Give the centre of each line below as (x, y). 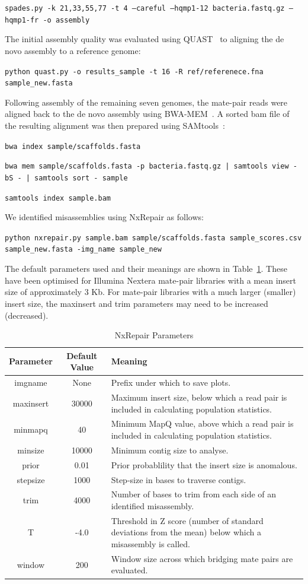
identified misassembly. (153, 505)
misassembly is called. (150, 544)
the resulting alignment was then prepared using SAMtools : (115, 125)
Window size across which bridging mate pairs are (202, 558)
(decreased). (27, 315)
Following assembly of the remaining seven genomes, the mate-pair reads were (146, 102)
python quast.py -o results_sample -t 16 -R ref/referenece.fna (134, 72)
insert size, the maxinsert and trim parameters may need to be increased (137, 303)
